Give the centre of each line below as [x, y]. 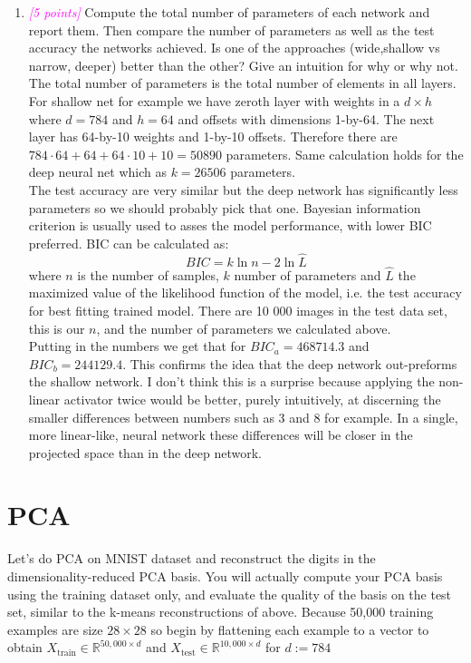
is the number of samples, [148, 274]
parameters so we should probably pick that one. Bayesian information [225, 207]
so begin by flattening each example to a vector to [290, 629]
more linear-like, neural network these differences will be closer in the [221, 435]
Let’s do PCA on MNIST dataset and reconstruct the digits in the [192, 558]
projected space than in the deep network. [145, 452]
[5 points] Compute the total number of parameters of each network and [229, 12]
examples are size [55, 629]
